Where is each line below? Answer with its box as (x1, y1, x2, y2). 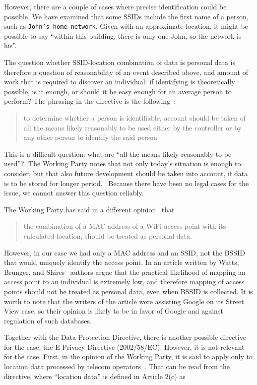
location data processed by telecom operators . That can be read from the (4, 361, 230, 372)
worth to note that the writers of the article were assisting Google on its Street (4, 296, 244, 306)
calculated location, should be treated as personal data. (23, 230, 192, 241)
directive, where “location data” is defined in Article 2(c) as (4, 371, 186, 381)
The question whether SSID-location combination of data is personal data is (4, 57, 236, 67)
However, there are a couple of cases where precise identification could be (4, 1, 227, 11)
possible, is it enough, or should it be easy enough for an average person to (4, 86, 232, 96)
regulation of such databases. (4, 315, 92, 325)
